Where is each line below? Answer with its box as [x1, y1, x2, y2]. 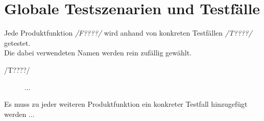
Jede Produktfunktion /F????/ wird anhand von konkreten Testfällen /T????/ [4, 27, 252, 38]
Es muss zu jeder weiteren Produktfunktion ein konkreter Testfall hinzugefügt [4, 99, 248, 109]
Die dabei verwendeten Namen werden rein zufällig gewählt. [4, 47, 192, 58]
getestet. [4, 37, 31, 48]
